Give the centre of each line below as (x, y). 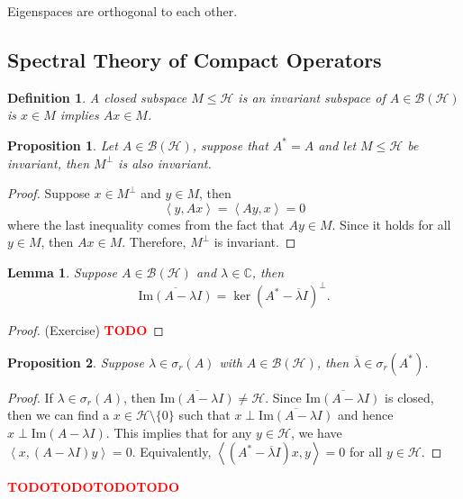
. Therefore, (154, 242)
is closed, (409, 397)
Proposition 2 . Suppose (76, 362)
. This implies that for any (179, 432)
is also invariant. (165, 163)
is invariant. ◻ (255, 242)
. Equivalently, (172, 452)
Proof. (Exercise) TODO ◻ (86, 330)
